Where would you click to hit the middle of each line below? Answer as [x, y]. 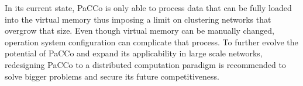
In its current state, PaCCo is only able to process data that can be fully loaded [148, 8]
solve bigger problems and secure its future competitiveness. [112, 76]
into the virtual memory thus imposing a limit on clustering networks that [138, 19]
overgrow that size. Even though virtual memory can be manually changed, [140, 31]
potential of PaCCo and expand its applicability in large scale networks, [134, 53]
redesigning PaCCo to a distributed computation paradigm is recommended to [145, 64]
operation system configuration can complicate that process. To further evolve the [151, 42]
